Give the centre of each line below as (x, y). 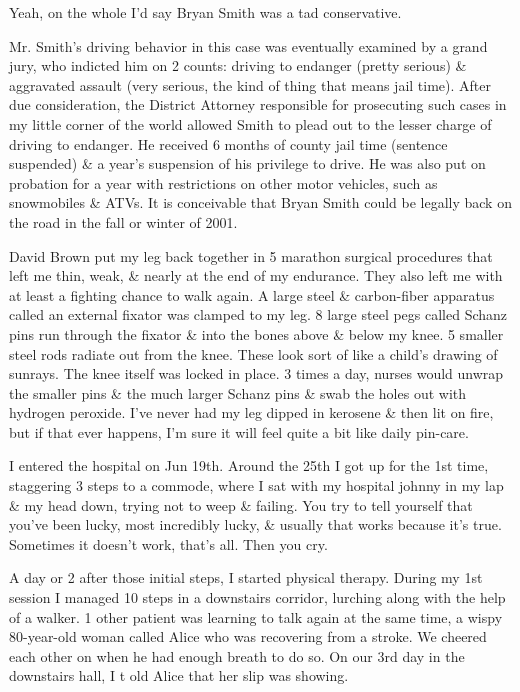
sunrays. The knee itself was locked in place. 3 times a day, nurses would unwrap (256, 373)
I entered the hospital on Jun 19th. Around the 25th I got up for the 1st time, (249, 465)
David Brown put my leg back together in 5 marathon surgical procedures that (251, 255)
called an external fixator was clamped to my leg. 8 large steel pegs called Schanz (258, 314)
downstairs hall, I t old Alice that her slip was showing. (179, 675)
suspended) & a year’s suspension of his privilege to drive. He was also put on (247, 163)
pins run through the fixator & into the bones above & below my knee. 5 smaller (256, 333)
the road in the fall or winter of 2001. (123, 221)
